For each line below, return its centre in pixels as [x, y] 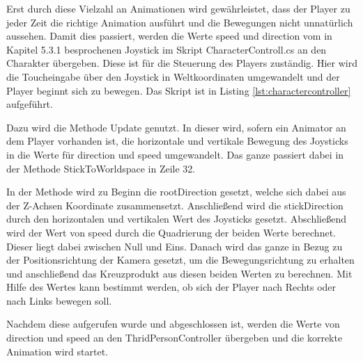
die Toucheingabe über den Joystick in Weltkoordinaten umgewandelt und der [173, 76]
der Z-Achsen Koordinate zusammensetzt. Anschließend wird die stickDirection [175, 205]
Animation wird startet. [57, 351]
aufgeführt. [30, 104]
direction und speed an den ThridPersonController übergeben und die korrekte [175, 338]
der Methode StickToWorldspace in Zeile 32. [101, 168]
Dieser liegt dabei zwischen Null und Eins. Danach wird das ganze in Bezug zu [175, 246]
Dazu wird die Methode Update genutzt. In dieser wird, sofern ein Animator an [176, 127]
